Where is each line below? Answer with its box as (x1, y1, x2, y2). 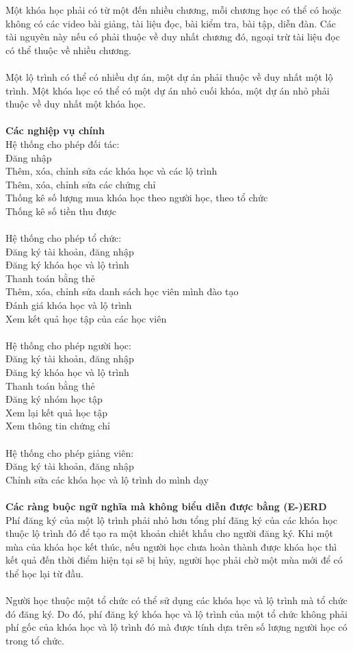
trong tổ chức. (5, 633, 64, 647)
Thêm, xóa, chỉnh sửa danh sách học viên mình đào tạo (5, 284, 239, 299)
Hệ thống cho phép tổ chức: (5, 231, 122, 245)
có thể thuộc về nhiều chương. (5, 42, 131, 57)
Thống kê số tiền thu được (5, 203, 116, 218)
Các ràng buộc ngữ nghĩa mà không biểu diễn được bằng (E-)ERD (5, 499, 327, 513)
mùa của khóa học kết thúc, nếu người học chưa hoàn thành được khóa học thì (5, 539, 337, 553)
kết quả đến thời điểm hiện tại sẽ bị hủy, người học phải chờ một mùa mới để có (5, 553, 343, 567)
